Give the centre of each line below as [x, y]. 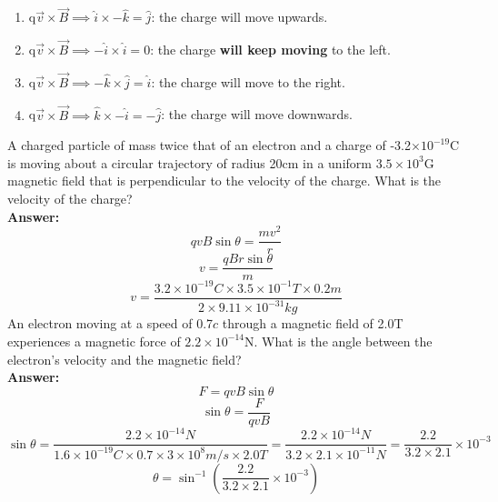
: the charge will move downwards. [257, 114]
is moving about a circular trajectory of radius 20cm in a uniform [189, 162]
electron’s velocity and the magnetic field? [124, 359]
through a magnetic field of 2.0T [313, 323]
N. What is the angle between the [339, 341]
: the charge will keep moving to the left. [270, 50]
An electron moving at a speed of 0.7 [110, 323]
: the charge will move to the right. [248, 81]
